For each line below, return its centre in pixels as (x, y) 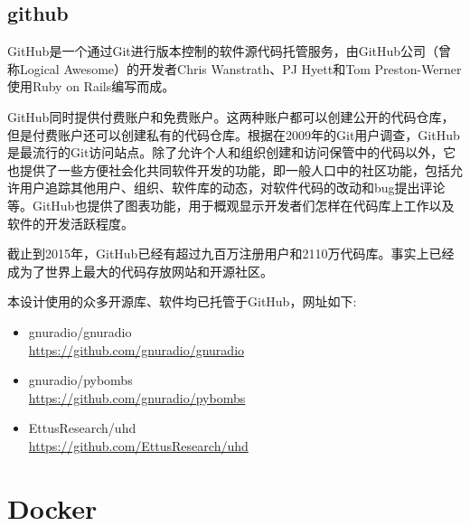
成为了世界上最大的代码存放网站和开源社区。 (140, 271)
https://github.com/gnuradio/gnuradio (136, 349)
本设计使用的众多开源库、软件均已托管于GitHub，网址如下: (182, 301)
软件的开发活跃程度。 (70, 223)
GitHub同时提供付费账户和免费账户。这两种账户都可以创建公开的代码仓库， (231, 116)
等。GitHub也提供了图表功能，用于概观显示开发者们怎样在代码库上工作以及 (231, 205)
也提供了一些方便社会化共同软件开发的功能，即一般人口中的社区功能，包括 (229, 169)
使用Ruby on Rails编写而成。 (91, 86)
